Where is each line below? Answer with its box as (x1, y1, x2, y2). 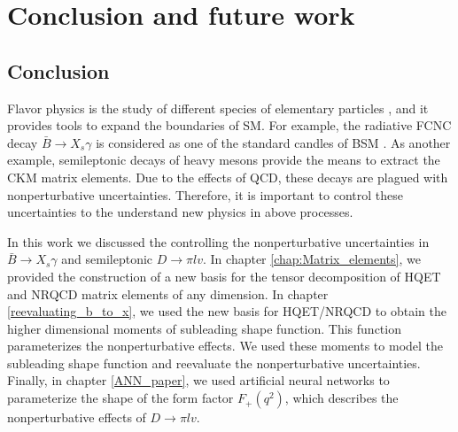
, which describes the (284, 389, 399, 407)
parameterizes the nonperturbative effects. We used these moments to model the (7, 336, 444, 355)
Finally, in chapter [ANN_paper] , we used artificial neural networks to (7, 371, 390, 390)
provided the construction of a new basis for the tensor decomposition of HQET (7, 266, 441, 285)
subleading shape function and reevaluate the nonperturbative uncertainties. (7, 353, 421, 372)
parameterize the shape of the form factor (7, 389, 234, 407)
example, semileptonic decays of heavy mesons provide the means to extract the (7, 150, 440, 169)
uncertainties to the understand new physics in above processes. (7, 203, 353, 221)
